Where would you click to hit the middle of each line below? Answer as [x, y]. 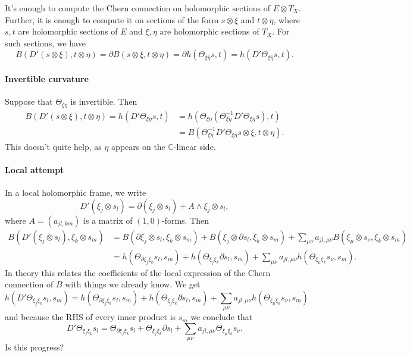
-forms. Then [185, 220]
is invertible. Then [104, 101]
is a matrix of [108, 220]
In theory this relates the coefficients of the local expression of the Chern [138, 272]
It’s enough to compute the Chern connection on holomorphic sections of [137, 8]
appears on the [138, 146]
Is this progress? [35, 347]
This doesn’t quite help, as [53, 146]
